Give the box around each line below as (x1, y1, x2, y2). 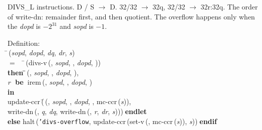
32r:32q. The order (200, 1, 258, 11)
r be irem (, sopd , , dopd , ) (8, 77, 92, 87)
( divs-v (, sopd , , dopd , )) (26, 57, 101, 67)
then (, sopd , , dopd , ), (8, 67, 79, 77)
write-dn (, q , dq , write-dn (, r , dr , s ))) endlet (8, 106, 147, 116)
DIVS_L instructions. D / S (8, 1, 95, 11)
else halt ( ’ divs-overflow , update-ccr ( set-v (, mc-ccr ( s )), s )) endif (8, 116, 217, 126)
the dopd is (8, 21, 41, 31)
